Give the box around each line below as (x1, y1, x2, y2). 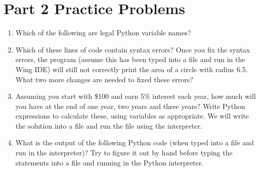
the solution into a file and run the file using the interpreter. (15, 120, 202, 131)
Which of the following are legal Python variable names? (15, 27, 191, 38)
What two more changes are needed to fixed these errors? (15, 74, 193, 84)
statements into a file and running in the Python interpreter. (15, 157, 204, 167)
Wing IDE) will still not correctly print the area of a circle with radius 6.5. (15, 64, 248, 74)
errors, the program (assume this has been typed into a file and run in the (15, 54, 245, 65)
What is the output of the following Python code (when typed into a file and (15, 137, 254, 148)
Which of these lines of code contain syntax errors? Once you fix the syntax (15, 44, 250, 54)
